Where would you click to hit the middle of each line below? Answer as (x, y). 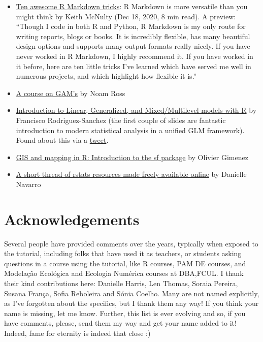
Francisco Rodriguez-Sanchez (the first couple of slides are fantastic (121, 120)
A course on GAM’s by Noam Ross (71, 93)
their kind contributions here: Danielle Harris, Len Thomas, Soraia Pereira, (121, 283)
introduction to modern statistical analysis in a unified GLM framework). (130, 130)
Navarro (28, 184)
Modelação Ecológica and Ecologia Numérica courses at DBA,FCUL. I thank (124, 273)
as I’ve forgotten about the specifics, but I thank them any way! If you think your (131, 303)
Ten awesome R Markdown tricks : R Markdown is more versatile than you (132, 6)
